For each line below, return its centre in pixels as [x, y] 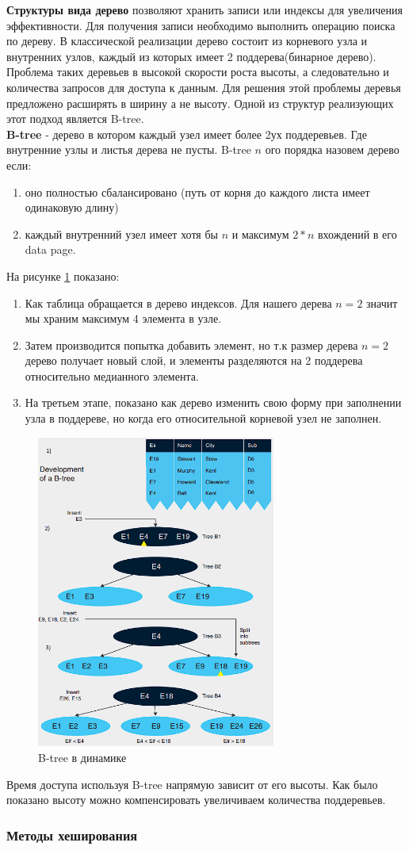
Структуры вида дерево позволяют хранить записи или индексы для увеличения [204, 10]
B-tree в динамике [82, 758]
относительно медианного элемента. [112, 375]
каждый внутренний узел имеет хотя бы [121, 234]
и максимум [260, 234]
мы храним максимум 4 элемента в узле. [123, 318]
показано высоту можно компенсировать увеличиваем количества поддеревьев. [196, 800]
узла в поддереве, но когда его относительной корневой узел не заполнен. [203, 418]
